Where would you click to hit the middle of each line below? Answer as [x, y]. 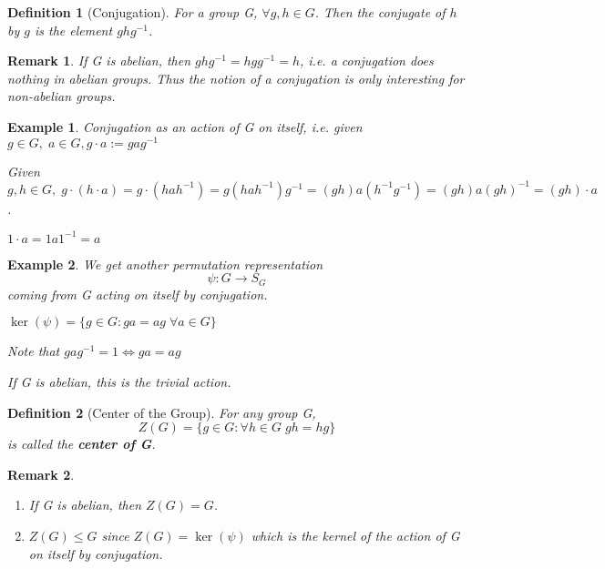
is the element [73, 30]
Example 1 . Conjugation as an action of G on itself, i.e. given [185, 126]
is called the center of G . [82, 444]
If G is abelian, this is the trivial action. [119, 382]
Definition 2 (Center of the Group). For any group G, [162, 412]
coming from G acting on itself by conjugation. [138, 294]
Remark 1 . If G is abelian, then [99, 61]
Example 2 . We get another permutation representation [165, 264]
